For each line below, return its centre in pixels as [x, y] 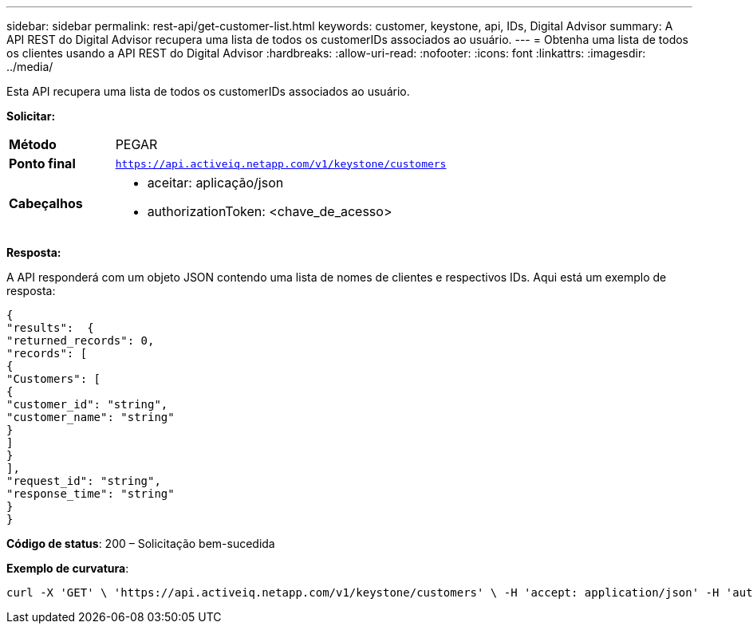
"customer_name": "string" [91, 417]
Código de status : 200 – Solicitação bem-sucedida [141, 543]
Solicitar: [31, 116]
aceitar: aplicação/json [215, 183]
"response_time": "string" [91, 494]
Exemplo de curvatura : [68, 568]
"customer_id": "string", [87, 404]
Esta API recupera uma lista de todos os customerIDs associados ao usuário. [208, 91]
